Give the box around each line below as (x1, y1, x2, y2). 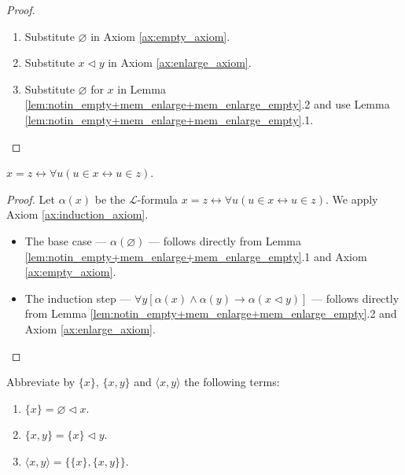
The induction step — (24, 289, 131, 306)
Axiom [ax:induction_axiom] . (6, 206, 149, 223)
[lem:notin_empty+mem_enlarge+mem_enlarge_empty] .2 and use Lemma (24, 96, 390, 112)
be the (94, 190, 126, 207)
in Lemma (117, 80, 166, 97)
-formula (137, 190, 179, 207)
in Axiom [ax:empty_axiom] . (90, 28, 230, 44)
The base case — (24, 232, 107, 249)
